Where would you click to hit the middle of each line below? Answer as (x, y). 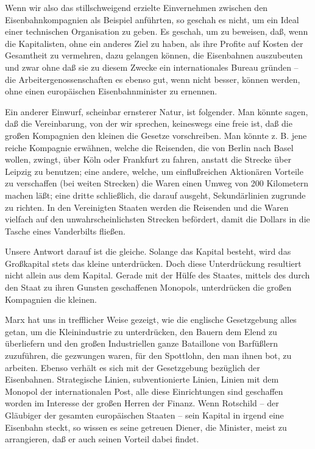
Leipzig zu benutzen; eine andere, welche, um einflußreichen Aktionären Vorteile (154, 171)
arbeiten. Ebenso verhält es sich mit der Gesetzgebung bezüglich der (133, 367)
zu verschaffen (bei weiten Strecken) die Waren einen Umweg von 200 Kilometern (157, 183)
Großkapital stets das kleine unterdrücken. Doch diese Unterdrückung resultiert (153, 263)
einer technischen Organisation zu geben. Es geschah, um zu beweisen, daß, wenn (157, 31)
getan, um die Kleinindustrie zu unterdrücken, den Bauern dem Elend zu (141, 331)
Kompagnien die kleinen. (51, 299)
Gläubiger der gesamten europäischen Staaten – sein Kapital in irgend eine (144, 415)
